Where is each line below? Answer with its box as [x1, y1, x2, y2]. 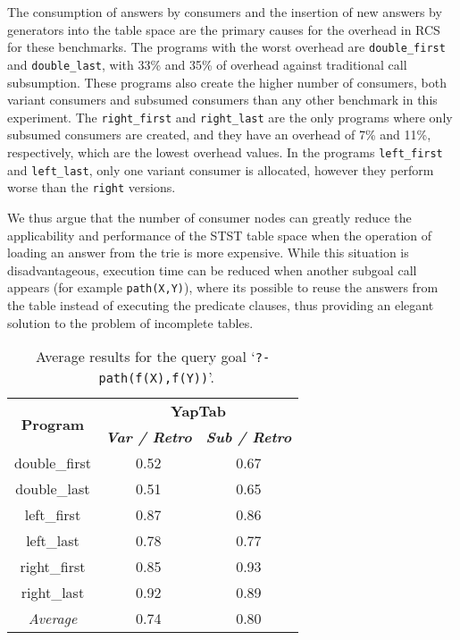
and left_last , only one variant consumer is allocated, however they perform [7, 160, 434, 179]
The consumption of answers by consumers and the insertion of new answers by [7, 3, 442, 21]
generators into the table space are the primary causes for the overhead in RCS [7, 20, 440, 38]
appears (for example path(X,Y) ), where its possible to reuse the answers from [7, 278, 439, 297]
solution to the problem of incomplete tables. [7, 313, 254, 332]
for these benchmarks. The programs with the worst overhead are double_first [7, 38, 446, 56]
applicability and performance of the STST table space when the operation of [7, 225, 432, 244]
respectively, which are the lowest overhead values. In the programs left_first [7, 142, 443, 161]
